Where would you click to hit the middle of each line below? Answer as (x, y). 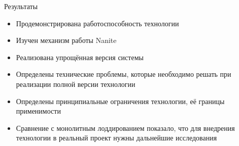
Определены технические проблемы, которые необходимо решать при (124, 74)
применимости (38, 111)
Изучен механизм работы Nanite (66, 40)
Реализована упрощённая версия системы (80, 57)
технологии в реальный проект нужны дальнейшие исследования (116, 138)
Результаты (21, 6)
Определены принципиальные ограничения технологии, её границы (120, 101)
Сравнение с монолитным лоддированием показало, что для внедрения (125, 128)
